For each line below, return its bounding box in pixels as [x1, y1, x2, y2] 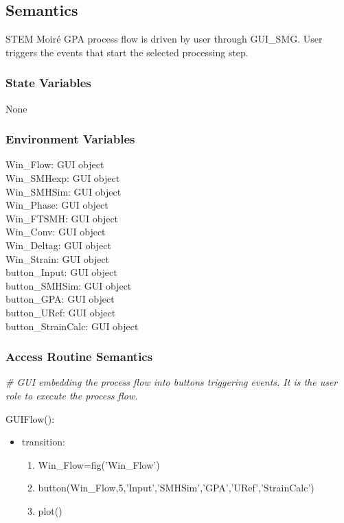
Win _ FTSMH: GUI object [5, 211, 119, 225]
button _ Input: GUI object [5, 265, 117, 279]
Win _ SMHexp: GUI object [5, 171, 120, 185]
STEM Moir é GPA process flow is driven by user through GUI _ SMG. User [5, 32, 323, 46]
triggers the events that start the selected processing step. [5, 45, 249, 59]
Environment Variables [5, 130, 135, 148]
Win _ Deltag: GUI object [5, 237, 111, 252]
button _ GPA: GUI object [5, 292, 115, 306]
